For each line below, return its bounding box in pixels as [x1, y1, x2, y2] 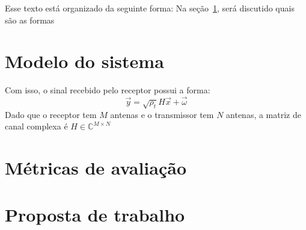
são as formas [5, 13, 55, 26]
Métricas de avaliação [5, 155, 187, 179]
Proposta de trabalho [5, 202, 185, 227]
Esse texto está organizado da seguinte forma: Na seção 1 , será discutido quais [5, 2, 295, 14]
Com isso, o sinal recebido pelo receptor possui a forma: [5, 84, 210, 96]
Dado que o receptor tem [5, 108, 97, 120]
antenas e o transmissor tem [110, 108, 214, 120]
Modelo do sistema [5, 49, 164, 73]
